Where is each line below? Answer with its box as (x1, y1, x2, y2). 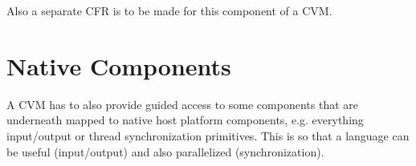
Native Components (6, 49, 231, 82)
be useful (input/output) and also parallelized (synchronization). (6, 143, 324, 160)
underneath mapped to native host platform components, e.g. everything (6, 111, 364, 128)
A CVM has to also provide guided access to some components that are (6, 95, 358, 112)
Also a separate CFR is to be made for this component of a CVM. (6, 2, 332, 18)
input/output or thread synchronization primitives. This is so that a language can (6, 127, 410, 144)
